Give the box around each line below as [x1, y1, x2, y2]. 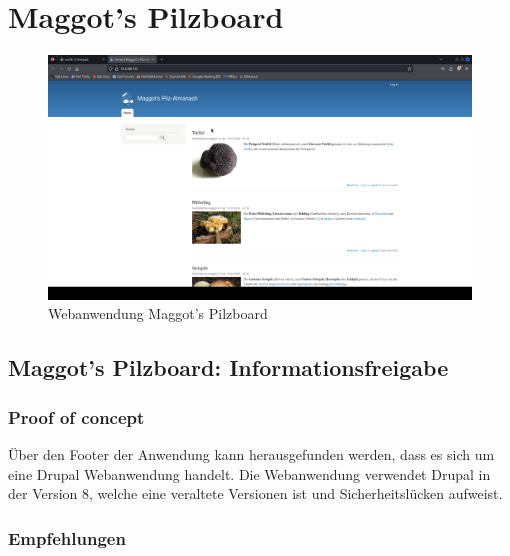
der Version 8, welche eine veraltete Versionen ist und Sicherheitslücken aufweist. [8, 483, 503, 504]
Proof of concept [8, 404, 145, 429]
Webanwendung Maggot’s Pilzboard [48, 303, 268, 324]
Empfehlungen [8, 525, 126, 550]
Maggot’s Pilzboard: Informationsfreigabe [8, 352, 449, 383]
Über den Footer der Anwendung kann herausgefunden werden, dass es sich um [8, 444, 495, 465]
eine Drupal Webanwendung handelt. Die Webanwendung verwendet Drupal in [8, 463, 491, 484]
